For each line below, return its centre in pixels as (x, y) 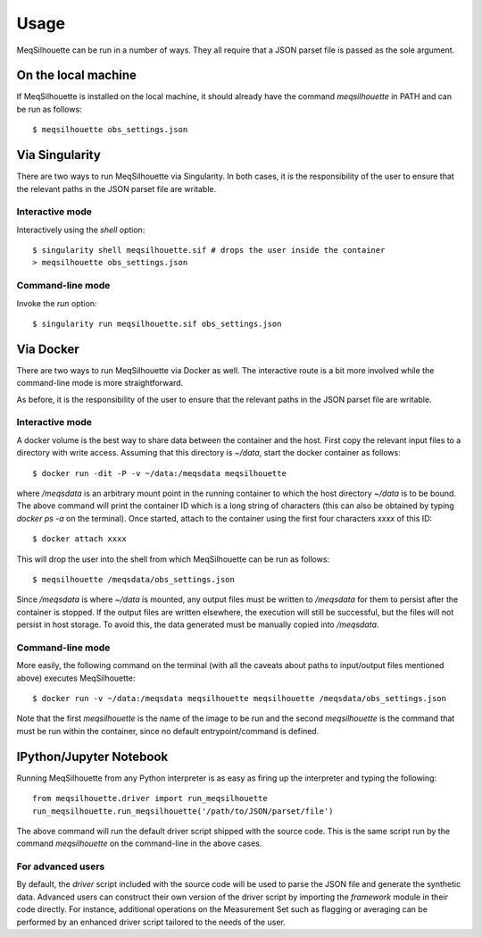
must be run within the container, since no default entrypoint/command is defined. (168, 731)
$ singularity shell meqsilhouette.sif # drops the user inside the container (209, 251)
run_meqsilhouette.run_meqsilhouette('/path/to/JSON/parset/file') (183, 811)
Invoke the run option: (57, 303)
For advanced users (61, 866)
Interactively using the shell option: (81, 230)
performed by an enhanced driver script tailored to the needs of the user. (151, 922)
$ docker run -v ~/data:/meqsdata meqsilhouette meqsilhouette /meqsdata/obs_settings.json (239, 699)
